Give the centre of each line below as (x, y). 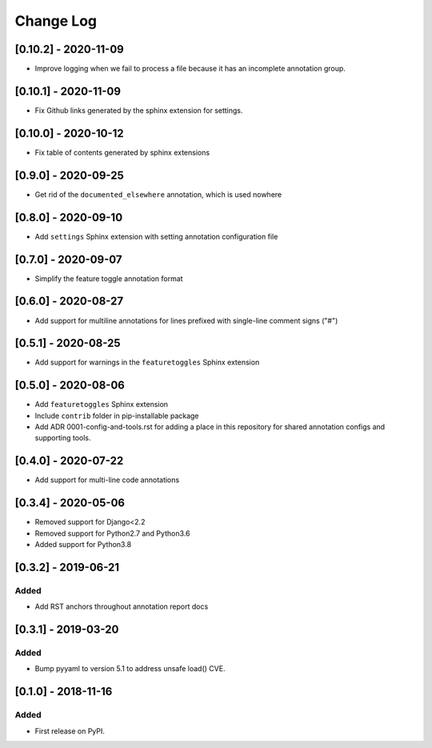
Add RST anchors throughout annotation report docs (122, 607)
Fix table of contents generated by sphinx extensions (122, 152)
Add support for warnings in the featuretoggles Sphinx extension (147, 362)
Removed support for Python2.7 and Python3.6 (112, 533)
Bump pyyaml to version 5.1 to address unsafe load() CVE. (130, 669)
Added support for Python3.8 (83, 545)
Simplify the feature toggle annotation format (109, 278)
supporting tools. (63, 438)
